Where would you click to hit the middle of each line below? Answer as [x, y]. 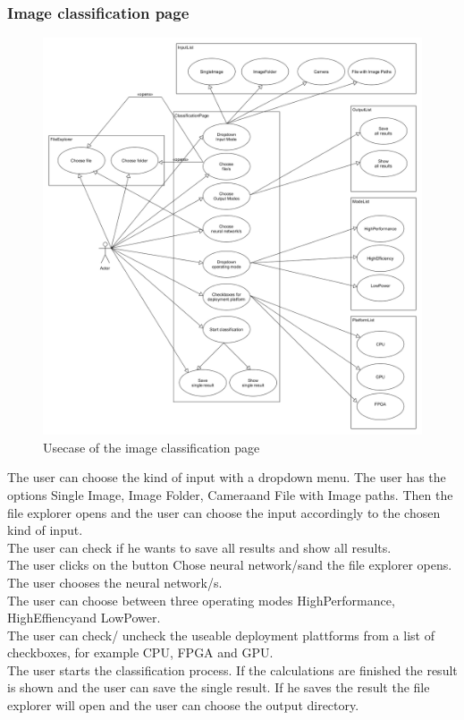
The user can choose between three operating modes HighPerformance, [201, 600]
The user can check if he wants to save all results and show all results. [199, 547]
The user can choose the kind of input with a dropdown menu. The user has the [227, 477]
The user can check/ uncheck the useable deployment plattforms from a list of [221, 635]
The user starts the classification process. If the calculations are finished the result [232, 669]
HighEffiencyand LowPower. [84, 618]
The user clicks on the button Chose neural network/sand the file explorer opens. [230, 565]
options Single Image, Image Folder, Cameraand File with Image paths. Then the [230, 494]
